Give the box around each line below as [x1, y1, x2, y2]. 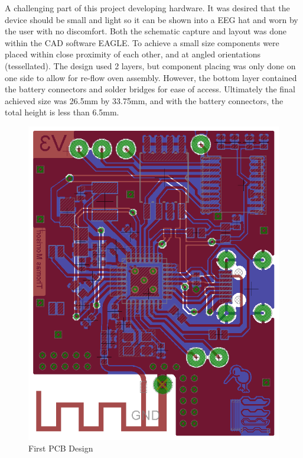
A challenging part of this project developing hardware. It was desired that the [5, 2, 290, 14]
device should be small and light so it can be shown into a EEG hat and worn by [5, 13, 298, 25]
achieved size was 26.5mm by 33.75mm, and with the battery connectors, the [5, 94, 284, 107]
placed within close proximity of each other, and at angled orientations [5, 48, 261, 60]
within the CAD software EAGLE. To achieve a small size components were [5, 36, 279, 49]
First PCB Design [28, 442, 93, 454]
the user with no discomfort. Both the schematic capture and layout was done [5, 25, 286, 37]
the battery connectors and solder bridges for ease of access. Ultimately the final [5, 83, 295, 95]
